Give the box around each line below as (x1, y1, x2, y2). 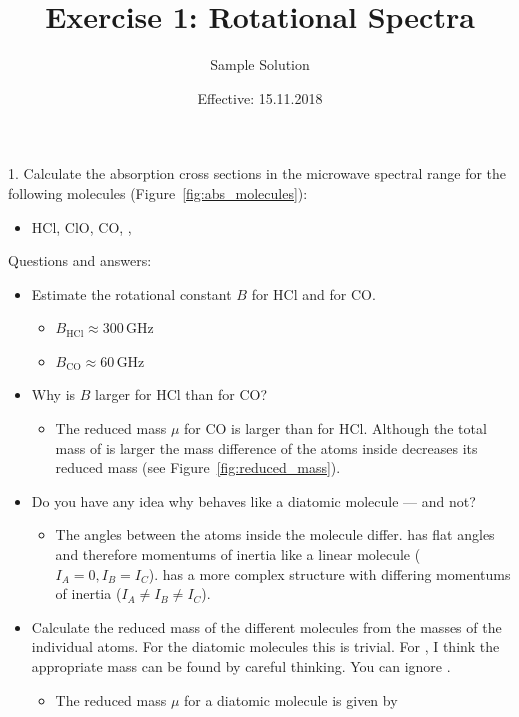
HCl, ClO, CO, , (31, 216, 132, 237)
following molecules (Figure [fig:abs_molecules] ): (8, 182, 308, 203)
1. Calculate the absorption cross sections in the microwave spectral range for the (8, 163, 507, 184)
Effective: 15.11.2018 (197, 87, 323, 108)
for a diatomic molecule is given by (183, 689, 398, 710)
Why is (31, 384, 76, 405)
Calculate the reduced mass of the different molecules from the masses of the (31, 616, 502, 637)
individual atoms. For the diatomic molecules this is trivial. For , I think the (31, 636, 500, 657)
